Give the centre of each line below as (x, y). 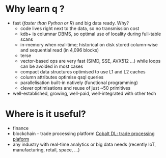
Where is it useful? (46, 114)
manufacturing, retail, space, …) (46, 150)
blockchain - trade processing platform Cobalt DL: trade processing (84, 134)
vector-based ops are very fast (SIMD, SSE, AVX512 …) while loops (90, 61)
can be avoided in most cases (51, 66)
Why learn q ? (35, 9)
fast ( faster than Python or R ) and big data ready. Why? (71, 23)
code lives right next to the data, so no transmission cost (80, 28)
